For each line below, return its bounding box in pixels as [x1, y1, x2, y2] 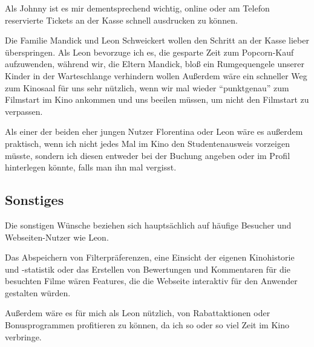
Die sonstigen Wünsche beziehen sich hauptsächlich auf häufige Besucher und [5, 218, 292, 231]
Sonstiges [5, 190, 64, 209]
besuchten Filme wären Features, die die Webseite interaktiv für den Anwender [5, 274, 298, 287]
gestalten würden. [5, 286, 71, 299]
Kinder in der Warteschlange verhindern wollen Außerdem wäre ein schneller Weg [5, 69, 307, 82]
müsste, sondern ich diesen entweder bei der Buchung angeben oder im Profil [5, 149, 290, 161]
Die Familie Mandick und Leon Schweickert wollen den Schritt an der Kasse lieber [5, 34, 309, 47]
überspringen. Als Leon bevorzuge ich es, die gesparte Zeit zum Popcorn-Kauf [5, 45, 294, 58]
